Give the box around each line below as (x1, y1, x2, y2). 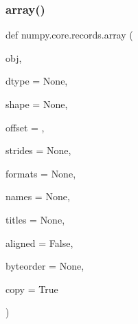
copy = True (5, 281, 58, 296)
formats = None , (5, 166, 76, 180)
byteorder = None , (5, 259, 84, 273)
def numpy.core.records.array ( (5, 28, 133, 42)
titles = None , (5, 212, 65, 226)
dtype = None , (5, 74, 68, 88)
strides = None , (5, 143, 71, 158)
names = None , (5, 189, 70, 204)
